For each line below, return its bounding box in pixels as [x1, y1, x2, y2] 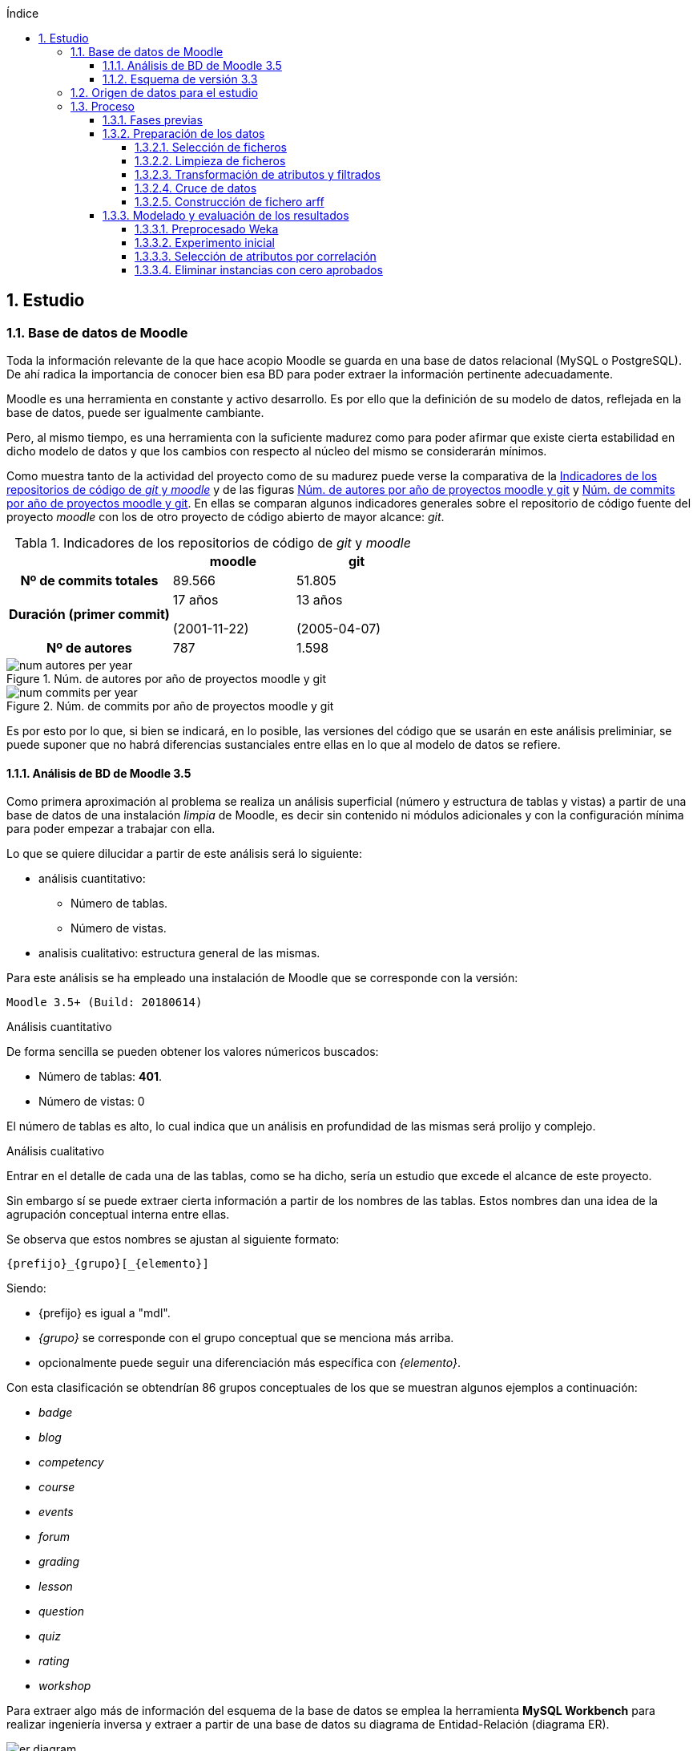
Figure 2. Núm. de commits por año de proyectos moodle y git [6, 699, 334, 714]
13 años [296, 592, 343, 609]
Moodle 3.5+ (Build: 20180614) [6, 996, 203, 1009]
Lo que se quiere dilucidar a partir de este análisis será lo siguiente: [6, 847, 363, 861]
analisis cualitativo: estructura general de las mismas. [38, 946, 320, 960]
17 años [172, 592, 219, 609]
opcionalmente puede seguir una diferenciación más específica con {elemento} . [38, 1356, 461, 1370]
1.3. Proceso [71, 99, 135, 113]
